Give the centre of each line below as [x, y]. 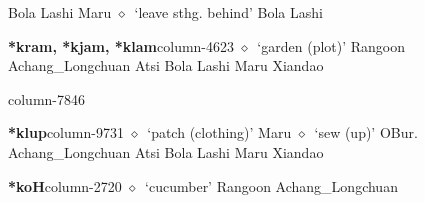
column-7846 [46, 98]
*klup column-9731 [66, 132]
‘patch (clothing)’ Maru [219, 132]
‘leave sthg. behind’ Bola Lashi [228, 12]
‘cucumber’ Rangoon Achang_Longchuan [271, 185]
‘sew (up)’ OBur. [366, 132]
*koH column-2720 [65, 185]
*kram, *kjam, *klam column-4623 [121, 45]
